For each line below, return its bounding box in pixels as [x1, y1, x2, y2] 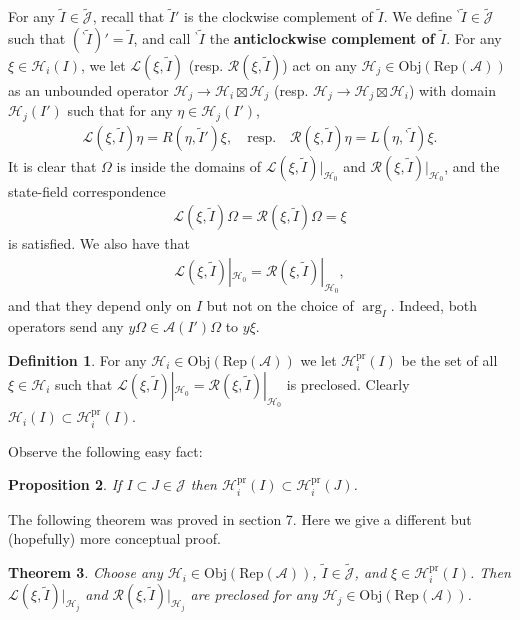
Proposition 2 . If [8, 474, 122, 495]
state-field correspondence [8, 180, 166, 201]
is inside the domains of [116, 155, 262, 176]
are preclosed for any [190, 584, 318, 605]
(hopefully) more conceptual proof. [8, 528, 221, 549]
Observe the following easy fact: [8, 440, 203, 461]
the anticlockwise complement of [209, 27, 435, 48]
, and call [133, 27, 191, 48]
